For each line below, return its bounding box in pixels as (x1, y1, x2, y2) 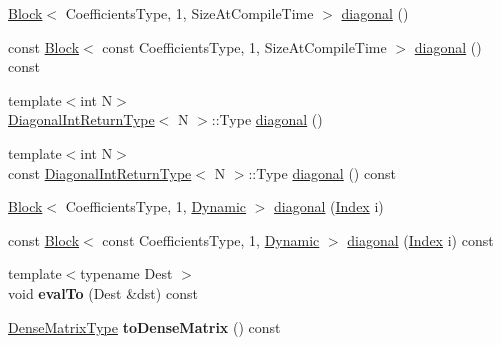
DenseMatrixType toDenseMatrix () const (8, 316, 281, 337)
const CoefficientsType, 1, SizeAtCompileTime (102, 36, 387, 57)
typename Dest (80, 263, 173, 284)
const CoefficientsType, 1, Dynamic (102, 229, 320, 250)
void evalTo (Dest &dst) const (8, 282, 198, 303)
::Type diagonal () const (248, 162, 396, 183)
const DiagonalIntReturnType (8, 162, 192, 183)
